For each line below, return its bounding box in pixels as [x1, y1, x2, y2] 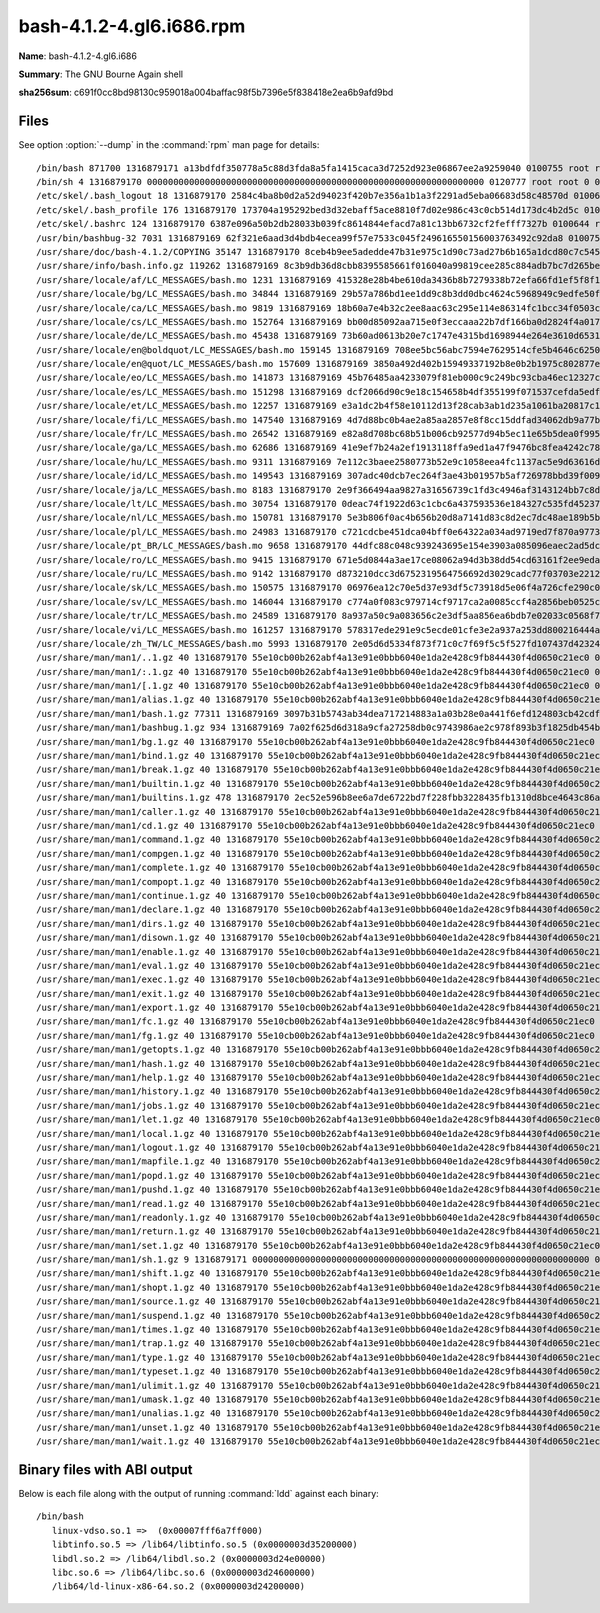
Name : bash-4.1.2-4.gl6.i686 [18, 50, 137, 62]
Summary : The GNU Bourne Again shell [18, 68, 184, 80]
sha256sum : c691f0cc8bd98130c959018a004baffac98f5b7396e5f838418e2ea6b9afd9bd [18, 86, 394, 99]
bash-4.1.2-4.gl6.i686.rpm [18, 15, 246, 37]
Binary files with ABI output [18, 1461, 193, 1478]
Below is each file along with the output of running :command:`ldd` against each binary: [18, 1488, 379, 1500]
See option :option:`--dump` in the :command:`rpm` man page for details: [18, 139, 320, 151]
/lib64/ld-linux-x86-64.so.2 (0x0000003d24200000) [51, 1581, 305, 1592]
